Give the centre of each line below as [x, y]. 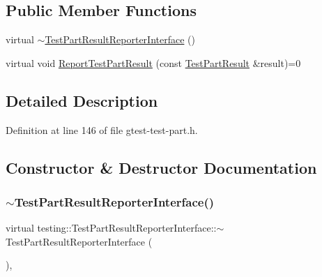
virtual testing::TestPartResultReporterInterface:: [111, 228]
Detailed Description [82, 100]
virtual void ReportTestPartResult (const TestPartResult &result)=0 [153, 62]
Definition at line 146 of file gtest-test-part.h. [102, 129]
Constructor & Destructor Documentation [161, 167]
